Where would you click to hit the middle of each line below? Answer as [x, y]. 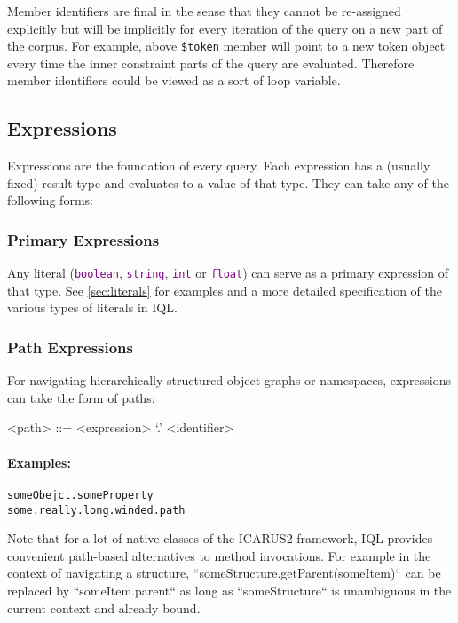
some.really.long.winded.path [96, 510]
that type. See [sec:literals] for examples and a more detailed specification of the [225, 290]
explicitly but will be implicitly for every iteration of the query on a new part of [225, 28]
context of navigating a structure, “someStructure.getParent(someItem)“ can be [224, 573]
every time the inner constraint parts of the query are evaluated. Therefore [211, 63]
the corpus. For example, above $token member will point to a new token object [226, 46]
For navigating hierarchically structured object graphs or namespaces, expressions [229, 380]
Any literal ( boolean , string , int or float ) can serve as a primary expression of [228, 273]
